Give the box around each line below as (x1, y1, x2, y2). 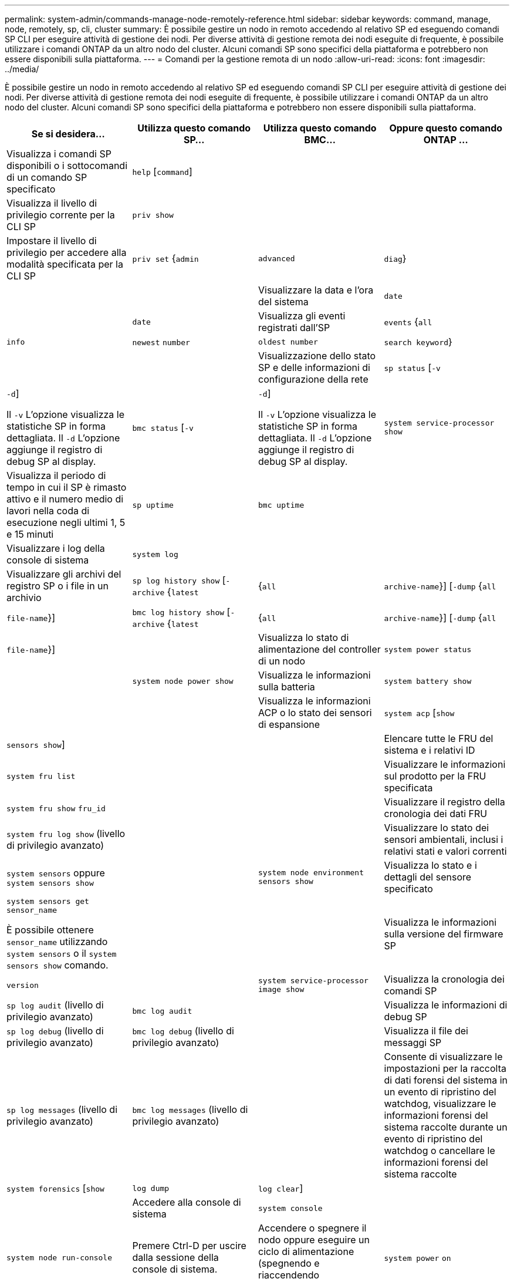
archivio (6, 592, 42, 603)
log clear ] (258, 1182, 303, 1194)
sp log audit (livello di (6, 999, 104, 1011)
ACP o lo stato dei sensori (258, 707, 372, 718)
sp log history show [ (132, 574, 226, 586)
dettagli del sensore (384, 871, 472, 883)
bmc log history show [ (132, 606, 231, 618)
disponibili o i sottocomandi (6, 160, 128, 171)
